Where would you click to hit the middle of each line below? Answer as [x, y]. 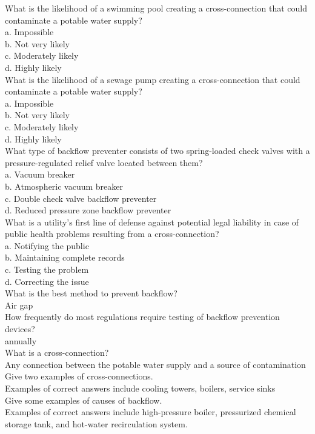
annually [21, 340]
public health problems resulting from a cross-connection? [112, 234]
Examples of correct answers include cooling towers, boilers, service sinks [140, 388]
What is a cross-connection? [57, 352]
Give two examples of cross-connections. [79, 376]
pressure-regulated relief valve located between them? [104, 162]
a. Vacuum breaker [40, 174]
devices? [20, 329]
